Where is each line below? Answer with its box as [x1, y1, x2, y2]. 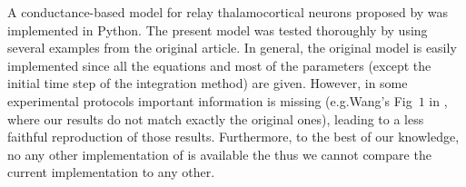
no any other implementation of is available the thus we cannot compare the [7, 144, 431, 163]
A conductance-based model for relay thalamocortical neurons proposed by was [7, 3, 449, 21]
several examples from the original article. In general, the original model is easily [7, 38, 457, 57]
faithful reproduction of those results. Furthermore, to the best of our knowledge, [7, 127, 460, 146]
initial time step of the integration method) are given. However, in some [7, 74, 408, 93]
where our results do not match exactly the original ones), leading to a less [7, 109, 424, 128]
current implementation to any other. [7, 162, 215, 182]
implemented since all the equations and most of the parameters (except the [7, 55, 431, 74]
